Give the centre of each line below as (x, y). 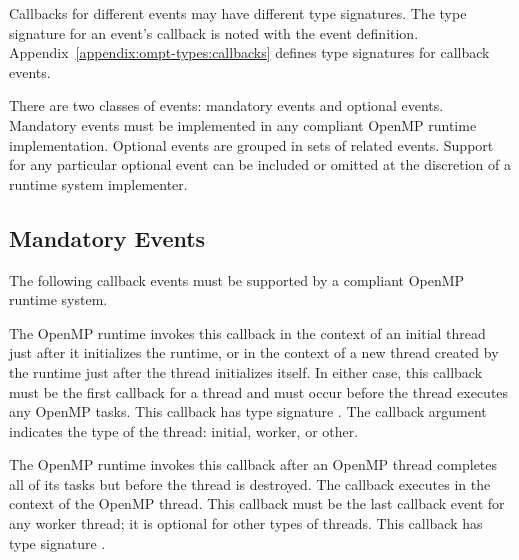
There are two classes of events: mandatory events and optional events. (226, 105)
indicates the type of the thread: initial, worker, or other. (184, 430)
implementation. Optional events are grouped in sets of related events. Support (251, 144)
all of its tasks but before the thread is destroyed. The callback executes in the (250, 483)
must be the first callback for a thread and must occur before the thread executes (259, 391)
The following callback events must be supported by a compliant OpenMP (237, 279)
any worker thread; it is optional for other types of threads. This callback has (246, 523)
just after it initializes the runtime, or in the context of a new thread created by (254, 352)
